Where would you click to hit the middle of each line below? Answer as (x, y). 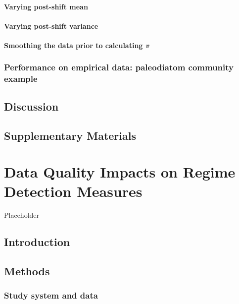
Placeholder (22, 215)
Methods (27, 271)
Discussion (31, 106)
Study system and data (51, 295)
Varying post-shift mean (46, 6)
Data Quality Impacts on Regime (120, 172)
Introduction (37, 242)
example (21, 79)
